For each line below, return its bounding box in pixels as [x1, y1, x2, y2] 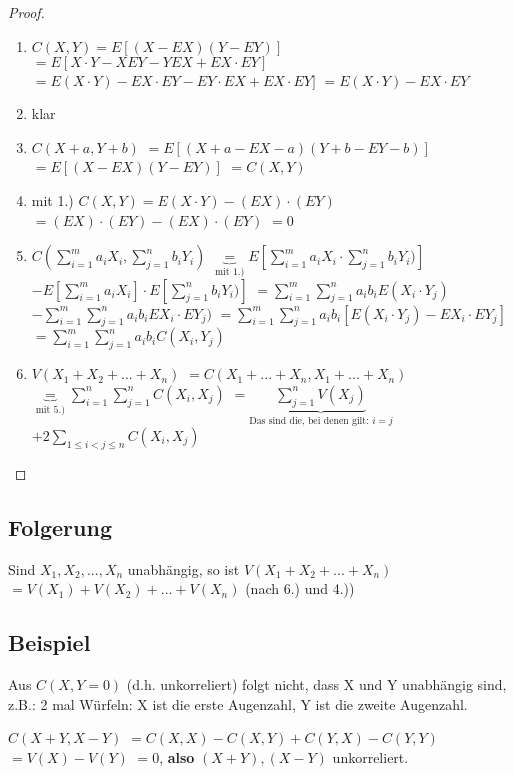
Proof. [8, 2, 45, 22]
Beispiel [8, 627, 91, 658]
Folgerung [8, 511, 112, 542]
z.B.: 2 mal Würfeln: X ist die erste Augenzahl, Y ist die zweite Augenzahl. [8, 693, 468, 714]
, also [159, 746, 195, 767]
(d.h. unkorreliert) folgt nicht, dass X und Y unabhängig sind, [126, 674, 507, 694]
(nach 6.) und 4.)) [245, 578, 355, 599]
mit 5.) [35, 404, 66, 415]
